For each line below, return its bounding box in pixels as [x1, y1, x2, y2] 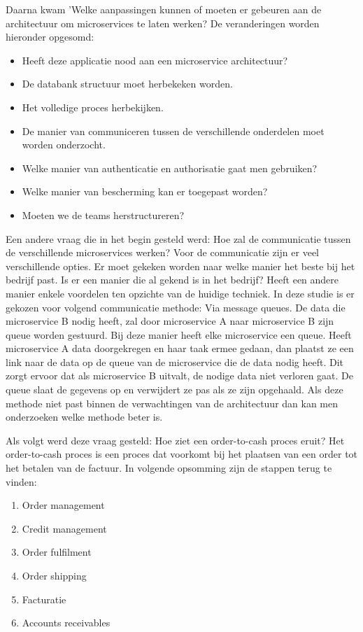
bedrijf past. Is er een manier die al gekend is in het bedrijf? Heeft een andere [6, 272, 339, 287]
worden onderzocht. [22, 137, 106, 152]
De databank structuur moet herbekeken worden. [22, 76, 233, 91]
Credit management [22, 521, 107, 535]
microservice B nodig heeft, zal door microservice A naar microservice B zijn [6, 314, 334, 328]
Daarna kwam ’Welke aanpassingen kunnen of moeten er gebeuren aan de [6, 2, 322, 16]
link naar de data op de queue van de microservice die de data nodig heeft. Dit [6, 354, 343, 369]
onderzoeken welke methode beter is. [6, 409, 163, 424]
